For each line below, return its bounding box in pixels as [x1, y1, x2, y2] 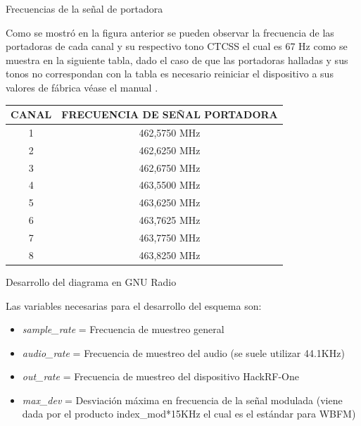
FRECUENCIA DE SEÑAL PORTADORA [61, 107, 278, 122]
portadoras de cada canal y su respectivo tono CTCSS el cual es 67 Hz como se [6, 39, 348, 54]
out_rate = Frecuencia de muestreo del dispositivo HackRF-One [22, 369, 299, 384]
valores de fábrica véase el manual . [6, 80, 158, 94]
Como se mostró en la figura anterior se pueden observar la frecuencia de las [6, 25, 334, 39]
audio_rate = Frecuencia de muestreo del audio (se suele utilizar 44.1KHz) [22, 345, 345, 360]
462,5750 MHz [139, 125, 201, 139]
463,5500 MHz [139, 177, 201, 192]
